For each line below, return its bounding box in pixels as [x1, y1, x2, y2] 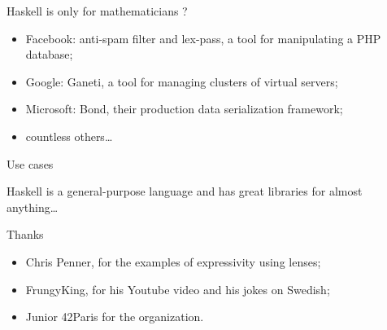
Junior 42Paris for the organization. [25, 308, 204, 325]
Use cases [7, 155, 54, 172]
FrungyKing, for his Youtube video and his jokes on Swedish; [25, 280, 330, 297]
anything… [7, 198, 59, 215]
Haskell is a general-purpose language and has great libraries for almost [7, 183, 363, 200]
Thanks [7, 226, 44, 243]
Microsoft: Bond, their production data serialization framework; [25, 100, 343, 117]
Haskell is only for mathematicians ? [7, 2, 188, 19]
